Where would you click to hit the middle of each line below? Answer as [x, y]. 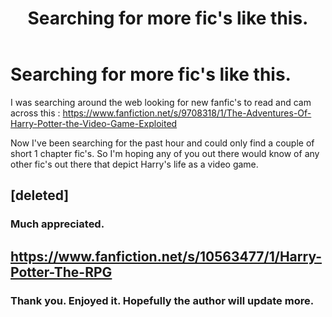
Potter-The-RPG [61, 272]
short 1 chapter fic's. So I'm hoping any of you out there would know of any [165, 153]
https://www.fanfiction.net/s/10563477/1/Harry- [166, 256]
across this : [35, 113]
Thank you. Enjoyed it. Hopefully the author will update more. [162, 300]
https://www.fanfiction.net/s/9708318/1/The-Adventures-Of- [187, 113]
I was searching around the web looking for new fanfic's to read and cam [161, 102]
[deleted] [40, 195]
